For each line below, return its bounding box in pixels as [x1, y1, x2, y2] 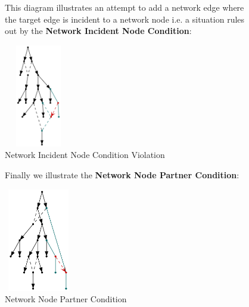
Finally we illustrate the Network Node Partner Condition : [5, 169, 239, 181]
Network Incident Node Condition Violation [5, 148, 165, 161]
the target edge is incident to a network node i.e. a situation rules [5, 13, 245, 25]
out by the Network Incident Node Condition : [5, 24, 192, 37]
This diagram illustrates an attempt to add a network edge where [5, 1, 244, 13]
